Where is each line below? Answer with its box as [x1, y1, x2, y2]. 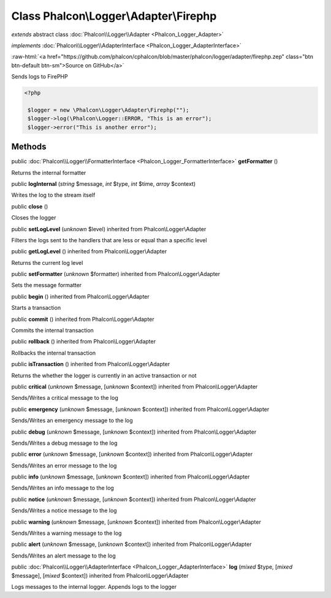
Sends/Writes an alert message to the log [11, 552, 116, 559]
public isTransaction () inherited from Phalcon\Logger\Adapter [11, 361, 170, 368]
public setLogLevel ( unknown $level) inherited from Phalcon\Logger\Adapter [11, 225, 207, 232]
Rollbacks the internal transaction [11, 349, 96, 356]
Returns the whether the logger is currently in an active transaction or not [11, 372, 197, 379]
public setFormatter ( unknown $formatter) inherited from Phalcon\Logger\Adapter [11, 270, 221, 278]
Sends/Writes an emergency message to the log [11, 417, 133, 424]
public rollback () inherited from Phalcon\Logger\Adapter [11, 338, 156, 345]
